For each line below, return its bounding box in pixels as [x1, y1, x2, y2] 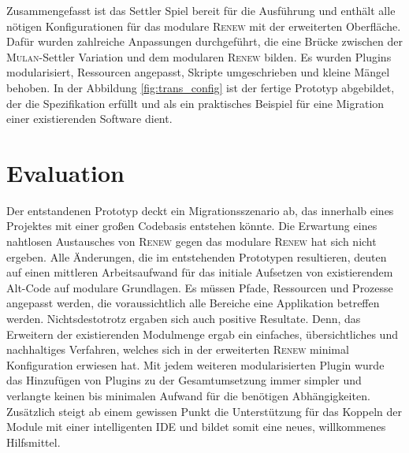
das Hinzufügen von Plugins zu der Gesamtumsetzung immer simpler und [6, 372, 362, 388]
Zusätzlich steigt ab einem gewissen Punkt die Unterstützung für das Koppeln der [6, 403, 403, 419]
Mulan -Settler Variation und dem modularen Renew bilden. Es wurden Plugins [6, 48, 392, 65]
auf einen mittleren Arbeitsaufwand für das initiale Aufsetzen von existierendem [6, 264, 393, 280]
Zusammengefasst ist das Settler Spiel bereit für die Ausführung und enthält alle [6, 2, 396, 18]
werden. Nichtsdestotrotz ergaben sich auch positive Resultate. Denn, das [6, 310, 361, 327]
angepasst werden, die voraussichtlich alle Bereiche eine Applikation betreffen [6, 295, 380, 311]
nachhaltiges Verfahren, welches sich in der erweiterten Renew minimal [6, 341, 349, 358]
